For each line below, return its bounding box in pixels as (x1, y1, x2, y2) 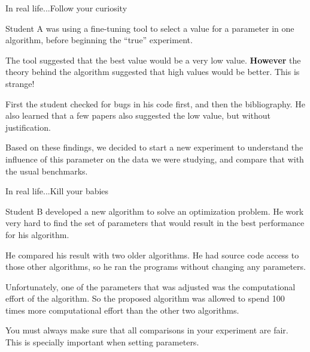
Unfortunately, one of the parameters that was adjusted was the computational (5, 280, 296, 293)
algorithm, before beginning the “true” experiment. (5, 34, 193, 46)
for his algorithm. (5, 228, 69, 240)
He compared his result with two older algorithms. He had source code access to (5, 248, 299, 261)
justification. (5, 121, 51, 133)
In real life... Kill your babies (5, 185, 109, 197)
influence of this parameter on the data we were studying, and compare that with (5, 152, 304, 165)
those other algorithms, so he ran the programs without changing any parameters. (5, 260, 306, 273)
